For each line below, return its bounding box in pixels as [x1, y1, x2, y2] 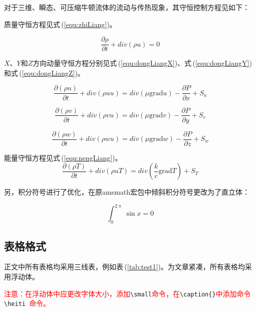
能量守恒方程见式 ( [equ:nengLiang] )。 [4, 152, 122, 163]
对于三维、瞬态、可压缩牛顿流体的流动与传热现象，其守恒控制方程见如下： [4, 2, 249, 12]
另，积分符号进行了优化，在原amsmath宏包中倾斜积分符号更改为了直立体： [4, 187, 250, 197]
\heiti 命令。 [4, 298, 51, 308]
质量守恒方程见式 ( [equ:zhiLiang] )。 [4, 19, 117, 29]
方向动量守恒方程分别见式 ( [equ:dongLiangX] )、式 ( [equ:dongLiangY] [33, 58, 249, 68]
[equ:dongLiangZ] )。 [22, 67, 85, 78]
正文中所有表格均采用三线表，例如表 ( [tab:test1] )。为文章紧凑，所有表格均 [4, 261, 245, 272]
